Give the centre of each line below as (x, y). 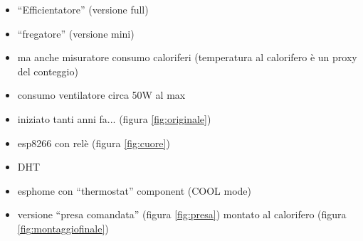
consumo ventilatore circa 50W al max (101, 95)
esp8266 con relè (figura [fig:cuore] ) (94, 143)
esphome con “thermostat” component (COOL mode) (134, 190)
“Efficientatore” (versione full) (83, 9)
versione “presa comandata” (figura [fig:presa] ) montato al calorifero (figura (182, 214)
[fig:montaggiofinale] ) (63, 228)
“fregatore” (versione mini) (76, 33)
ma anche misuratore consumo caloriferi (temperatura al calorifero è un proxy (187, 57)
